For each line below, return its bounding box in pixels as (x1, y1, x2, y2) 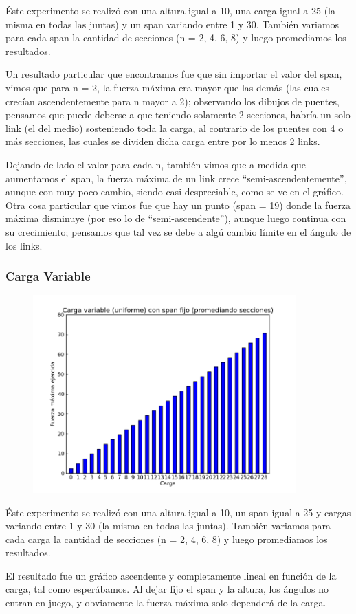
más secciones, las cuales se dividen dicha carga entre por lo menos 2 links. (5, 134, 320, 149)
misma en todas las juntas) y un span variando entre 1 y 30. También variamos (5, 17, 340, 31)
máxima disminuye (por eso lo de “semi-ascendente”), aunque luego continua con (5, 211, 346, 226)
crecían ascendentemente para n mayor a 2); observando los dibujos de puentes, (5, 94, 340, 108)
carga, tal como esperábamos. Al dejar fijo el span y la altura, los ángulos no (5, 582, 329, 596)
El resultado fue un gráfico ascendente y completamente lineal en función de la (5, 568, 337, 582)
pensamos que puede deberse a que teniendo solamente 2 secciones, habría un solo (5, 107, 351, 122)
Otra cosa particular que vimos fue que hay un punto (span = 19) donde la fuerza (5, 197, 351, 212)
